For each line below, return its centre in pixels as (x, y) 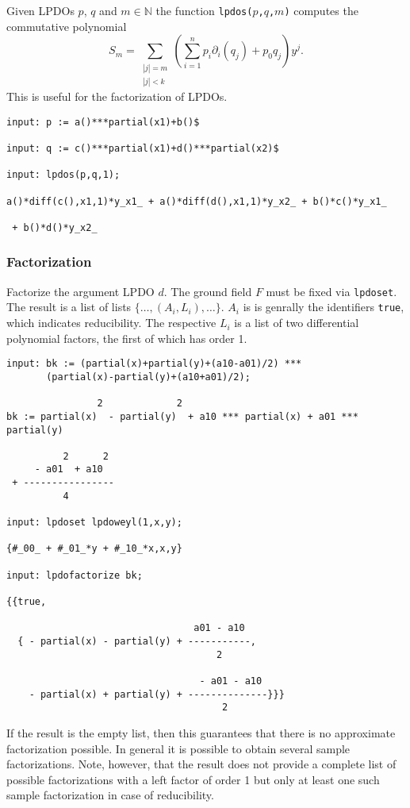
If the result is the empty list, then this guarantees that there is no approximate (201, 732)
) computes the (321, 10)
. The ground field (208, 291)
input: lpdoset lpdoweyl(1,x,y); (94, 523)
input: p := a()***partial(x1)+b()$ (103, 122)
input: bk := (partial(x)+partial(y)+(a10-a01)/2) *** (154, 364)
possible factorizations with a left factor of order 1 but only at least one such (193, 779)
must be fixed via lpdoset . (331, 291)
